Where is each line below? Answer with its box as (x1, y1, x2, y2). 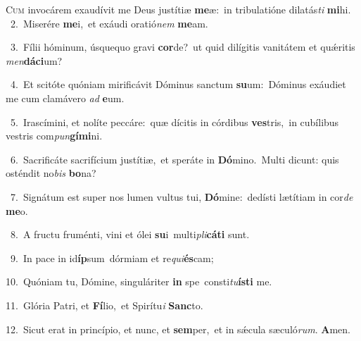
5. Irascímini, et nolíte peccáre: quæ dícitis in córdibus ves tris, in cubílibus (10, 114, 339, 129)
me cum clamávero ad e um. (6, 90, 125, 105)
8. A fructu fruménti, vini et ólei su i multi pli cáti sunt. (10, 227, 250, 242)
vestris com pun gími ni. (6, 128, 103, 143)
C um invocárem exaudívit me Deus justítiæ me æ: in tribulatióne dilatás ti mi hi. (6, 2, 351, 16)
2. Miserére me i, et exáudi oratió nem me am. (10, 15, 208, 30)
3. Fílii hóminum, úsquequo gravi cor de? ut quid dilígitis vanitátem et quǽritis (10, 39, 355, 54)
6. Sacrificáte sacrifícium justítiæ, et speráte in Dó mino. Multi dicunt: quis (10, 151, 339, 166)
